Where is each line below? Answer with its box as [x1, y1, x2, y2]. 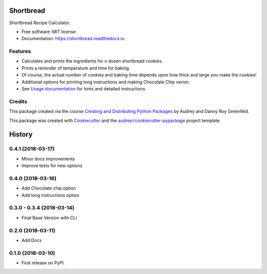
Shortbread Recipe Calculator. [9, 20, 71, 26]
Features [9, 48, 31, 55]
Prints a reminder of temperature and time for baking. [21, 65, 131, 71]
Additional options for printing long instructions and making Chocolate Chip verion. [21, 79, 190, 85]
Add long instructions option [21, 192, 80, 198]
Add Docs [21, 237, 42, 243]
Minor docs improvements [21, 156, 75, 161]
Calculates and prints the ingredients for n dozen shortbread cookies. [21, 58, 163, 64]
